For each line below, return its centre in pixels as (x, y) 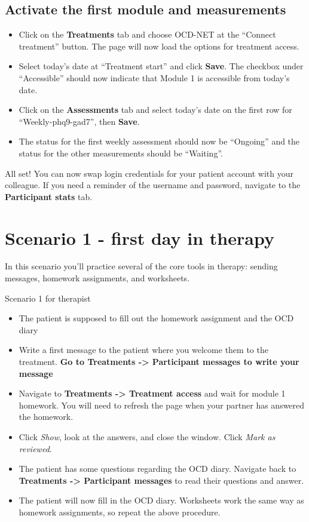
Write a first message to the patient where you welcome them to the (143, 350)
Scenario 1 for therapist (48, 298)
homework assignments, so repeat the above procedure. (120, 512)
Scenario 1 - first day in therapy (140, 237)
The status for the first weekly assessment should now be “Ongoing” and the (159, 141)
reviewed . (35, 448)
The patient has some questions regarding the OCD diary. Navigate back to (157, 469)
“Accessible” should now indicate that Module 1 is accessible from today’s (154, 77)
